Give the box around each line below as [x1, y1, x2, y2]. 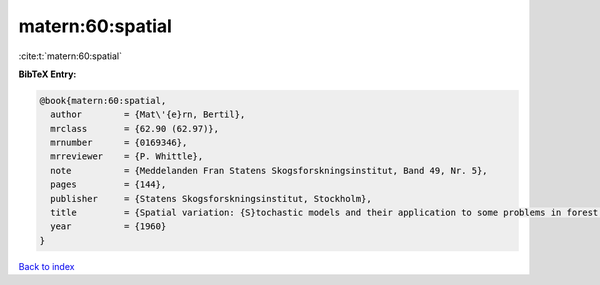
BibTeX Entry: [18, 68, 77, 80]
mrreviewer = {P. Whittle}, [50, 151, 204, 162]
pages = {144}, [50, 179, 167, 190]
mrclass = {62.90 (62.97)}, [50, 123, 220, 134]
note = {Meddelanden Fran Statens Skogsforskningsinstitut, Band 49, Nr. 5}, [50, 165, 489, 176]
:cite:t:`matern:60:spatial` [18, 50, 122, 62]
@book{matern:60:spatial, [39, 95, 167, 106]
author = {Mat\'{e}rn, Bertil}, [50, 109, 246, 120]
